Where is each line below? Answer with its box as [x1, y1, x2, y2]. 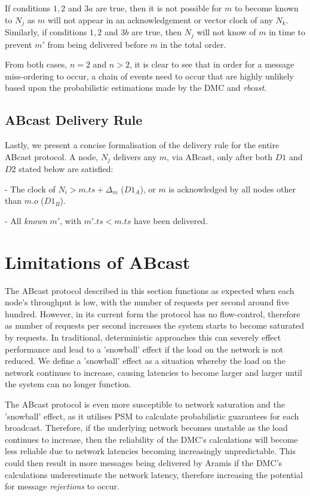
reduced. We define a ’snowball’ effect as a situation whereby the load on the [5, 354, 286, 367]
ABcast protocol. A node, [5, 150, 99, 163]
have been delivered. [134, 214, 208, 226]
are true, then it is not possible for [96, 2, 222, 14]
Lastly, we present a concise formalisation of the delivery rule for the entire [5, 139, 280, 151]
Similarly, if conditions [5, 26, 87, 38]
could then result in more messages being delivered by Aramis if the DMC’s [5, 456, 282, 469]
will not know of [197, 26, 256, 38]
